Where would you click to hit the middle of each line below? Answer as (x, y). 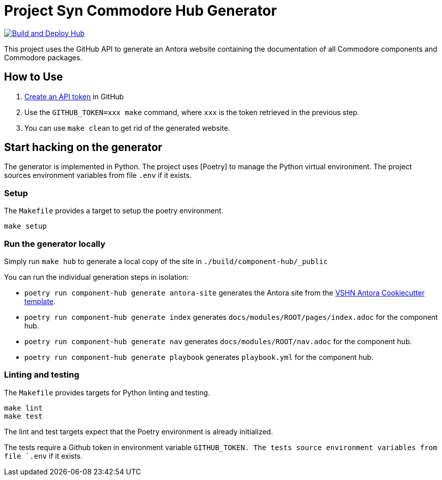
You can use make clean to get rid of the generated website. (127, 128)
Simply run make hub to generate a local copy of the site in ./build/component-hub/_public (166, 261)
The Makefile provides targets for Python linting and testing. (107, 392)
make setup (26, 226)
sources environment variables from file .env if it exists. (98, 175)
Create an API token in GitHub (74, 96)
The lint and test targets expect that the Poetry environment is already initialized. (139, 431)
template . (40, 301)
